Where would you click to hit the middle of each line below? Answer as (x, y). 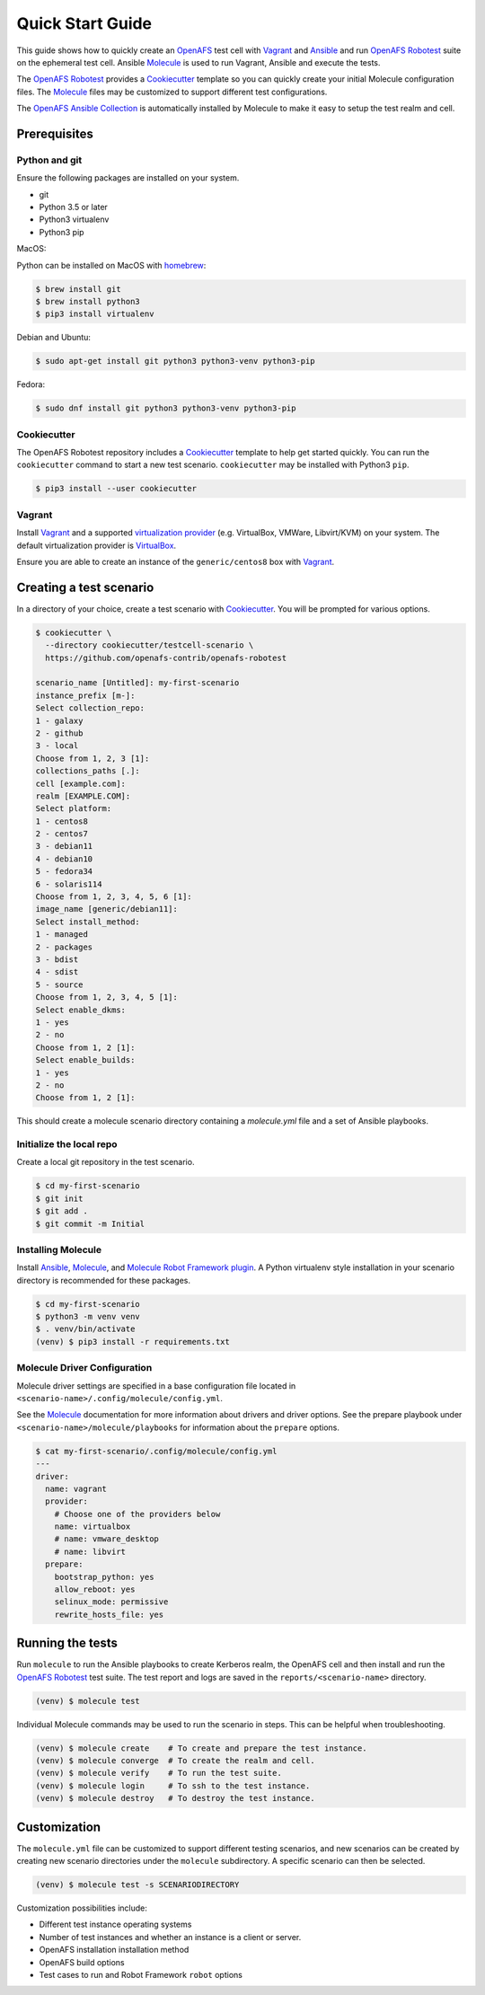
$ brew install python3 (88, 301)
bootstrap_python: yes (104, 1577)
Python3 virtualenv (74, 219)
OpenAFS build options (82, 1962)
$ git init (59, 1198)
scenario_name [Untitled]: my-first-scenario (137, 683)
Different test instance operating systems (115, 1924)
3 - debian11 (64, 846)
